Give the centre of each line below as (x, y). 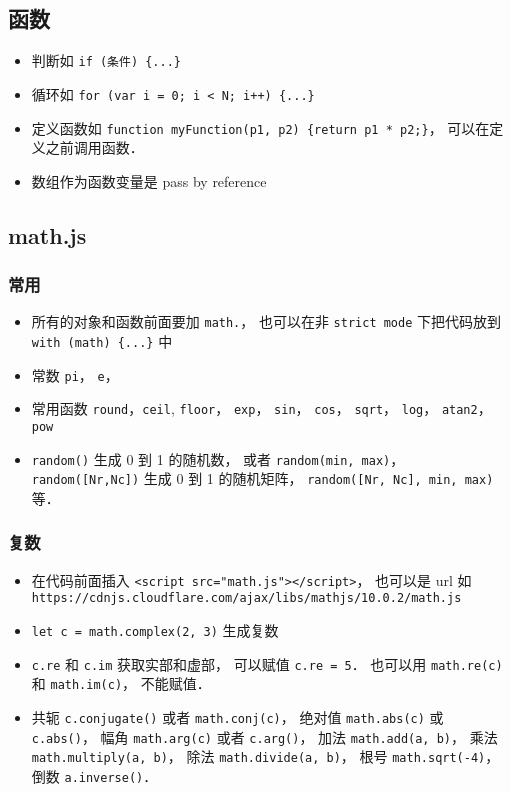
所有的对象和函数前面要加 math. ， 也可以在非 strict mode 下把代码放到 (266, 321)
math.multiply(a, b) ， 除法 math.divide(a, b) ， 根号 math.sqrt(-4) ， (265, 756)
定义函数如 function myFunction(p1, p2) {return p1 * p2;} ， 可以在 (260, 127)
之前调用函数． (94, 147)
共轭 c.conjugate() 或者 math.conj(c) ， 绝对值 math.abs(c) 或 (237, 717)
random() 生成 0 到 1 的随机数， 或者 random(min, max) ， (218, 458)
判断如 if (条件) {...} (106, 60)
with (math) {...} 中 (102, 341)
